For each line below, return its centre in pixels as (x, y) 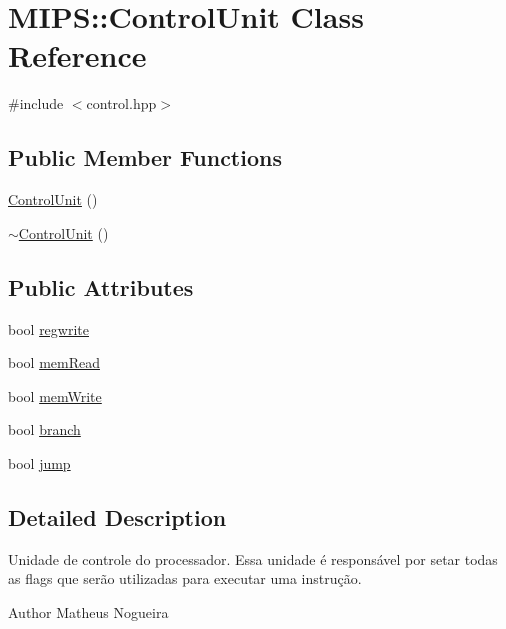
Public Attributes (101, 286)
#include (36, 103)
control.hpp (121, 103)
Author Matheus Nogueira (88, 611)
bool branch (44, 429)
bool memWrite (55, 395)
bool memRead (54, 362)
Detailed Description (117, 516)
